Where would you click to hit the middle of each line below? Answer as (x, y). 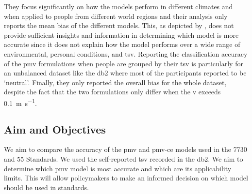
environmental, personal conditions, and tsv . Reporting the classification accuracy (126, 53)
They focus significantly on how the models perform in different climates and (118, 6)
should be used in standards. (46, 187)
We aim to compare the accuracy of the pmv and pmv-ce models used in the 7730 (126, 149)
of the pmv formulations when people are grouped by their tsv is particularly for (124, 63)
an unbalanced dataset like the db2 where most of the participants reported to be (125, 73)
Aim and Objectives (55, 129)
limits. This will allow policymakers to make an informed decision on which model (126, 178)
